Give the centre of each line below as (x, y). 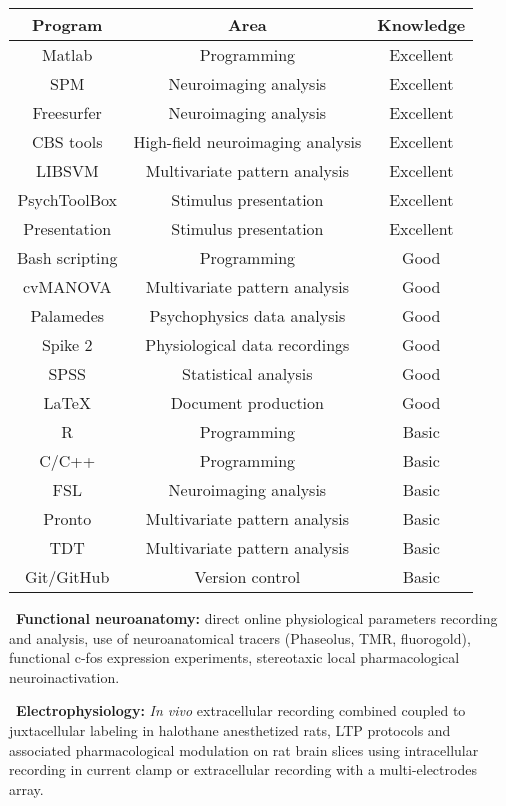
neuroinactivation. (64, 676)
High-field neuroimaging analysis (247, 141)
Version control (247, 576)
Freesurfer (67, 112)
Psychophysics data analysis (247, 315)
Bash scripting (67, 257)
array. (26, 788)
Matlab (67, 54)
